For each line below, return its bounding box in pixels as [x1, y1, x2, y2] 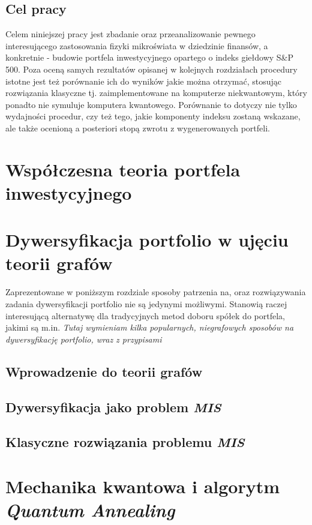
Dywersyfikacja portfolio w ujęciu [5, 227, 289, 252]
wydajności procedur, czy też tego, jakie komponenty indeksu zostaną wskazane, [5, 110, 301, 122]
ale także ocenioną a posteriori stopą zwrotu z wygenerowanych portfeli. [5, 121, 270, 134]
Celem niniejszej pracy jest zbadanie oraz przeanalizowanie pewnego [5, 28, 256, 40]
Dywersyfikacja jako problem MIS [5, 397, 221, 416]
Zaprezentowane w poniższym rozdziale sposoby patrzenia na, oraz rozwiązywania [5, 286, 306, 298]
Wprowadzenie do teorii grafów [5, 362, 203, 380]
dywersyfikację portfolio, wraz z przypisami [5, 332, 162, 345]
